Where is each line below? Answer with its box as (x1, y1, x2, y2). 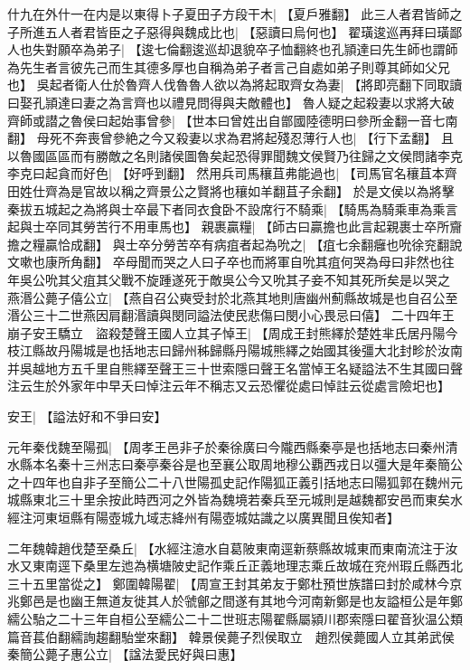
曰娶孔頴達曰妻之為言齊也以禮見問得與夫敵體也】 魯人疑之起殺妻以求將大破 (7, 92, 455, 111)
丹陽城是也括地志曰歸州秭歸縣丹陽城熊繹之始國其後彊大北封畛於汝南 (57, 341, 463, 360)
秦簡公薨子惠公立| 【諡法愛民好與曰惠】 (7, 645, 243, 664)
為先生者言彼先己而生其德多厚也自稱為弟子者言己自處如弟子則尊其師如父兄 (7, 57, 450, 76)
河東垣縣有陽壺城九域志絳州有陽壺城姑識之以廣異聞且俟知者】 (32, 508, 399, 527)
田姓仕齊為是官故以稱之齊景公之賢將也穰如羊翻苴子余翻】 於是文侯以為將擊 (7, 181, 455, 200)
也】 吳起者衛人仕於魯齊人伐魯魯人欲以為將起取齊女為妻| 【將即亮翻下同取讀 (7, 75, 463, 94)
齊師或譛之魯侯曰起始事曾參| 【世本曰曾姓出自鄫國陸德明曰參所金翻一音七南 (7, 110, 458, 129)
